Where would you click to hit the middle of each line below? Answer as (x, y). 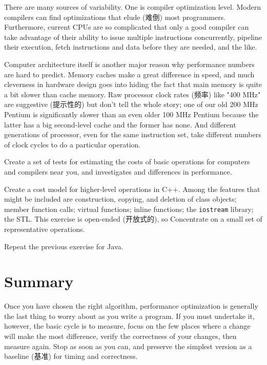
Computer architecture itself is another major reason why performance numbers (129, 64)
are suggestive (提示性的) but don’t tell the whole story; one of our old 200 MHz (131, 104)
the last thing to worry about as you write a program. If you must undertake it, (129, 316)
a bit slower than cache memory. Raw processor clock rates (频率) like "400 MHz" (132, 94)
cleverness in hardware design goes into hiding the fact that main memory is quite (133, 84)
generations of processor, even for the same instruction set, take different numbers (133, 134)
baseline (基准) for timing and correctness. (71, 356)
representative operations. (45, 229)
